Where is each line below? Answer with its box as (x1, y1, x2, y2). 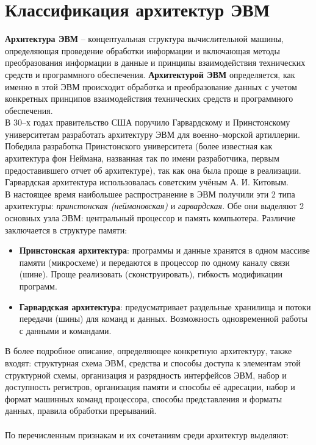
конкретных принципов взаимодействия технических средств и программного (5, 92, 293, 105)
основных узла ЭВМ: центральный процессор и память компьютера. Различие (5, 212, 296, 224)
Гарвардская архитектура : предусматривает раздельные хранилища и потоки (19, 300, 311, 313)
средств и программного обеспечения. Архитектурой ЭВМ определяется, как (5, 68, 295, 80)
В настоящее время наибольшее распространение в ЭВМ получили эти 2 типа (5, 187, 295, 200)
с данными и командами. (19, 324, 112, 336)
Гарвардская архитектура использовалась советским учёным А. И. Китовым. (5, 176, 289, 188)
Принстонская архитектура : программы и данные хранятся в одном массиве (19, 244, 310, 257)
